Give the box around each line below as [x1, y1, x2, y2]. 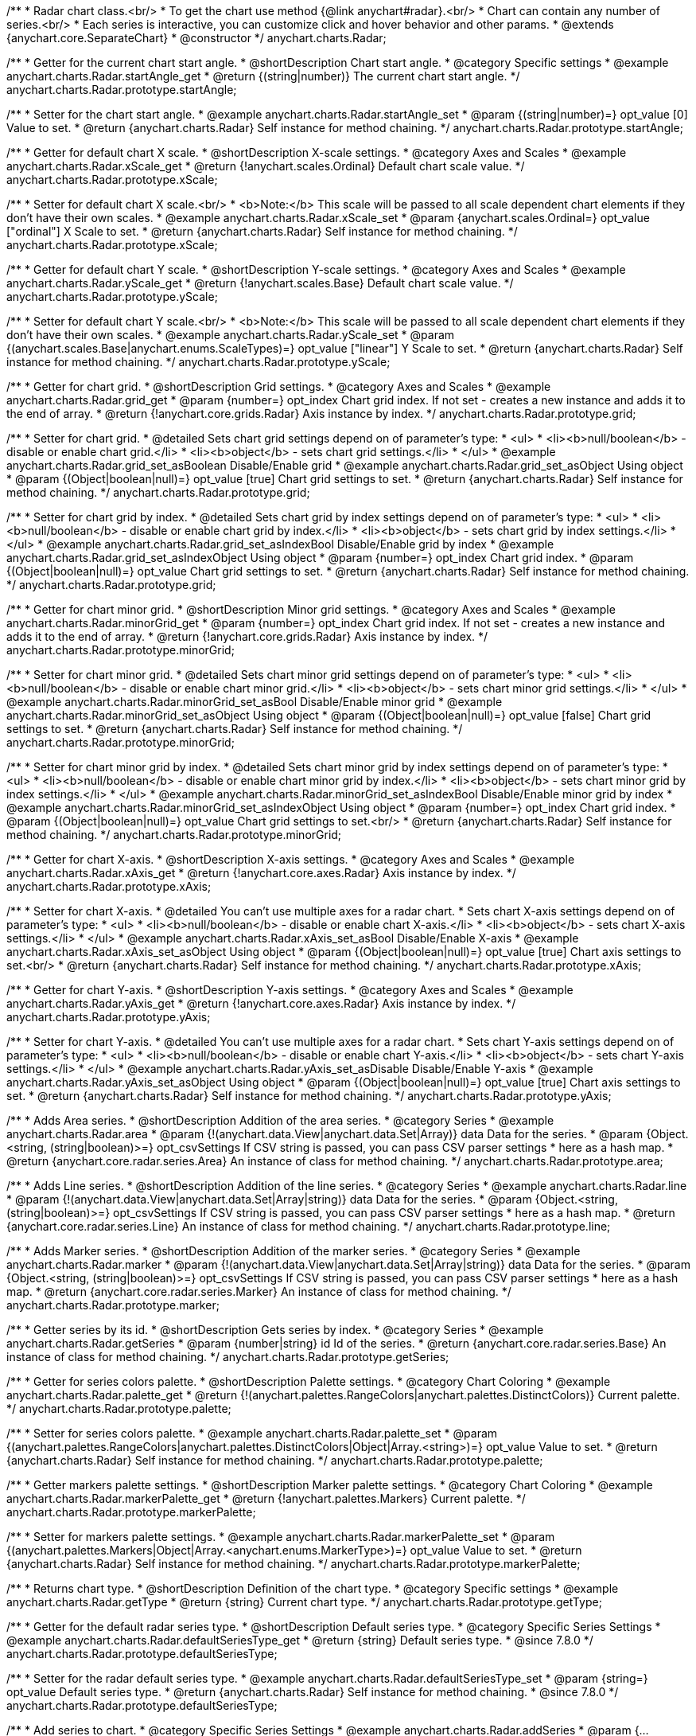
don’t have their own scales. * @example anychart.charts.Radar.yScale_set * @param [6, 328, 455, 341]
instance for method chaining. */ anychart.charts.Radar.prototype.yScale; [6, 355, 391, 369]
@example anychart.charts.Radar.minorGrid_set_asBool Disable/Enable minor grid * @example [6, 695, 503, 708]
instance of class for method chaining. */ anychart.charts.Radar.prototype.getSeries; [6, 1350, 449, 1363]
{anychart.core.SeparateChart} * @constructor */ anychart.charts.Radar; [6, 31, 387, 45]
